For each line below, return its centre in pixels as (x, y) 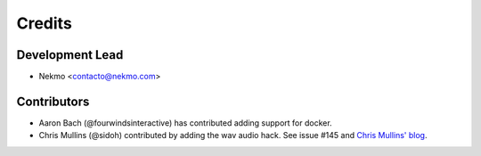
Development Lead (70, 55)
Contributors (53, 101)
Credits (45, 23)
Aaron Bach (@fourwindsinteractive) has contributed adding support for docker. (186, 123)
